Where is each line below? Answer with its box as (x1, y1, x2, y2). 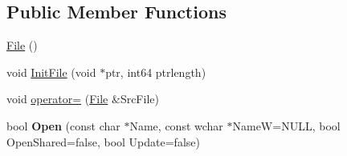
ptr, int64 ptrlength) (105, 63, 206, 80)
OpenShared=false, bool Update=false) (6, 133, 200, 150)
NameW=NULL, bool (232, 117, 341, 134)
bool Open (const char (6, 117, 120, 134)
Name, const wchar (129, 117, 223, 134)
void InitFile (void (6, 63, 96, 80)
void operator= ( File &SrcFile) (6, 90, 159, 107)
